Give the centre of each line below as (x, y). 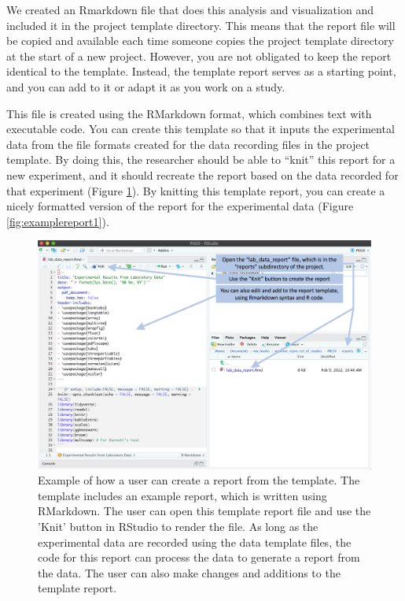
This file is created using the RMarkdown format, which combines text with (189, 113)
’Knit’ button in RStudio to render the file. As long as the (178, 526)
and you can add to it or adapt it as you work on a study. (146, 86)
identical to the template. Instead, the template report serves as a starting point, (201, 71)
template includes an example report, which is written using (182, 495)
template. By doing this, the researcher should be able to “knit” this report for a (201, 160)
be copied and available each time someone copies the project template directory (200, 41)
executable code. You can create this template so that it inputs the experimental (201, 129)
